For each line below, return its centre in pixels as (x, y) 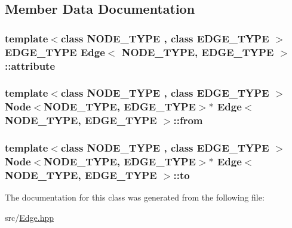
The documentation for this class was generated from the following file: (135, 197)
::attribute (30, 65)
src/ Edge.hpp (30, 217)
